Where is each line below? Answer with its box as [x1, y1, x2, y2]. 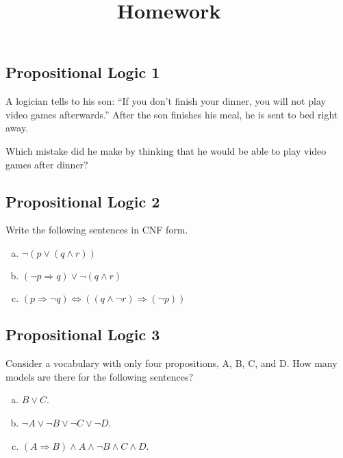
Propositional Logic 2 [5, 190, 160, 212]
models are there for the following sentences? [5, 369, 194, 383]
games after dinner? [5, 157, 88, 171]
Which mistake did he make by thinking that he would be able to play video [5, 143, 327, 157]
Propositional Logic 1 [5, 62, 160, 83]
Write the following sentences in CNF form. [5, 222, 188, 237]
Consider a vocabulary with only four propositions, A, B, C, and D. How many [5, 356, 338, 370]
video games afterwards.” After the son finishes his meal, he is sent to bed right [5, 107, 338, 121]
